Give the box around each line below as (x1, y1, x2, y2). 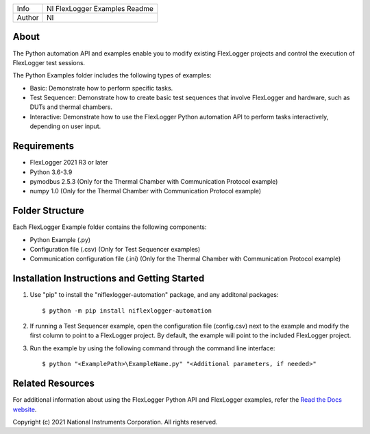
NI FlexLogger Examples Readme (47, 4, 153, 13)
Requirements (12, 141, 75, 152)
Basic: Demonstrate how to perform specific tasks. (29, 84, 173, 92)
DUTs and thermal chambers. (29, 103, 113, 111)
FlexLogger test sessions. (12, 58, 86, 67)
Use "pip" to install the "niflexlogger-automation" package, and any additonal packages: (29, 291, 279, 299)
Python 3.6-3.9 (29, 168, 73, 176)
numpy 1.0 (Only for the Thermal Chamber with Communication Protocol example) (29, 187, 262, 195)
